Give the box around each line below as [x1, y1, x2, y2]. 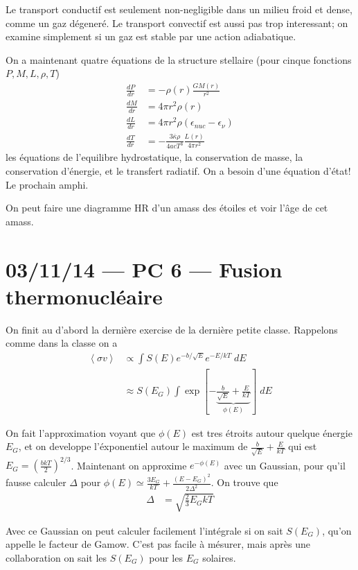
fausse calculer [6, 475, 66, 490]
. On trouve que [211, 475, 278, 490]
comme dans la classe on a [6, 336, 118, 350]
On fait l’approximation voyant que [6, 425, 156, 440]
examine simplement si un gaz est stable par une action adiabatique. [6, 29, 296, 44]
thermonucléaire [6, 282, 163, 310]
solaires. [202, 550, 236, 564]
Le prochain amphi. [6, 177, 89, 191]
